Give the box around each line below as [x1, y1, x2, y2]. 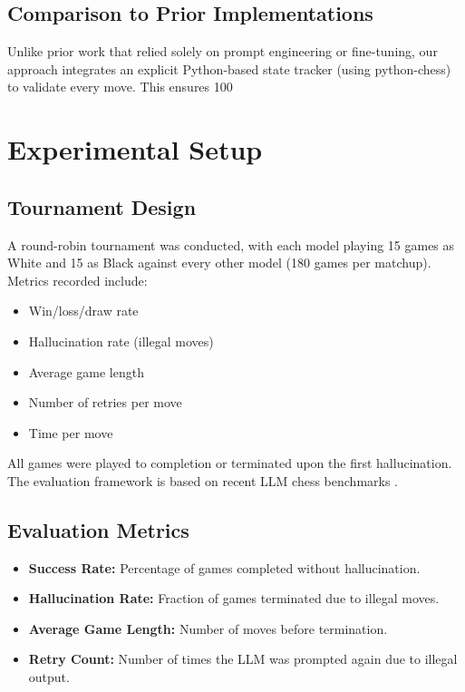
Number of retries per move [28, 393, 182, 412]
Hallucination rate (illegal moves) [28, 331, 214, 350]
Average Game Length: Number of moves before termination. [28, 619, 388, 638]
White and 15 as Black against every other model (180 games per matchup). [7, 253, 431, 272]
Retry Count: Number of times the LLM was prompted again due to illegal [28, 649, 458, 668]
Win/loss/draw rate [28, 301, 139, 320]
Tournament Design [7, 192, 197, 220]
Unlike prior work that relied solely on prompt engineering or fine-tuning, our [7, 42, 438, 61]
